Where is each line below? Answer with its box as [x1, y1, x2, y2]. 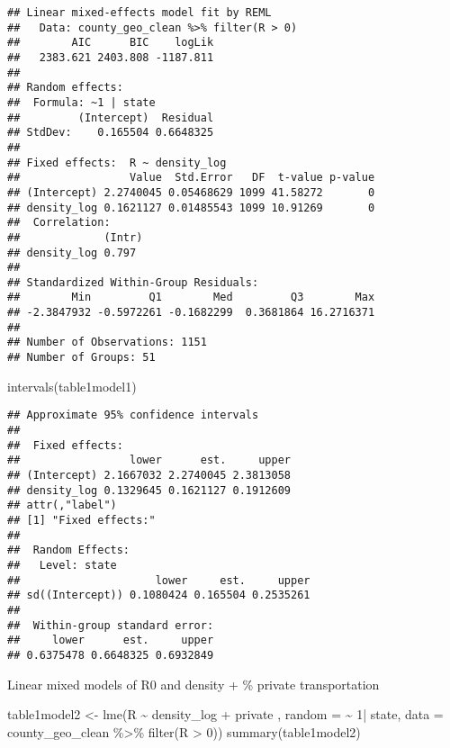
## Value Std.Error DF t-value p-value [7, 171, 375, 185]
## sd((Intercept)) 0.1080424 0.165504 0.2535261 [7, 589, 310, 602]
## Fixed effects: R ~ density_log [7, 156, 227, 169]
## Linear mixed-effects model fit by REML [7, 6, 272, 19]
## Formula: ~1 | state [7, 95, 156, 109]
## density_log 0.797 [7, 246, 137, 259]
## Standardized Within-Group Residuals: [7, 275, 259, 289]
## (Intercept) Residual [7, 111, 214, 124]
